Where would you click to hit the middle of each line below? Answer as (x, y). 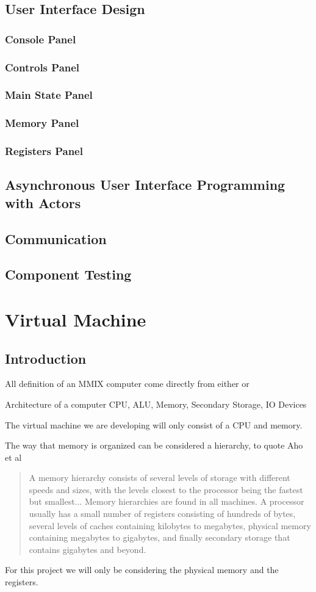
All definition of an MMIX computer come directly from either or (127, 384)
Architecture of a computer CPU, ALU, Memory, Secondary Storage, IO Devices (156, 404)
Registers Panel (44, 151)
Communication (56, 238)
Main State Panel (49, 95)
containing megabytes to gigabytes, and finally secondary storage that (160, 537)
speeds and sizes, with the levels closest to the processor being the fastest (166, 489)
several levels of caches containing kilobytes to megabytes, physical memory (170, 525)
